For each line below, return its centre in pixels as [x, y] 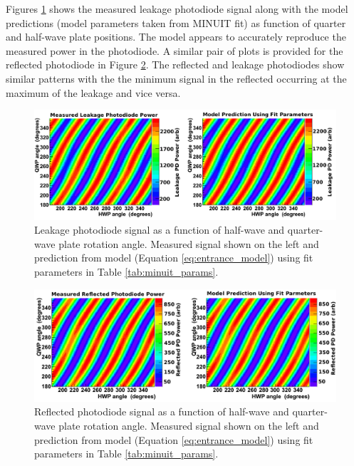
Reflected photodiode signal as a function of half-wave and [162, 411]
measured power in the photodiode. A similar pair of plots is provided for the [175, 50]
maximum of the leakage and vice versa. [93, 92]
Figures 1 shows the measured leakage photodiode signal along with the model [177, 9]
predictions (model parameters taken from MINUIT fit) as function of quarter [176, 22]
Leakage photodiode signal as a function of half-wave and [160, 230]
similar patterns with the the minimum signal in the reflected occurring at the [176, 78]
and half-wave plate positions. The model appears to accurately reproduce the [176, 37]
